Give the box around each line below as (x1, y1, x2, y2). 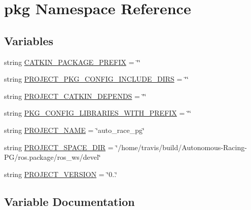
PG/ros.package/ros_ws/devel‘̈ (4, 152, 101, 162)
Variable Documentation (4, 193, 135, 209)
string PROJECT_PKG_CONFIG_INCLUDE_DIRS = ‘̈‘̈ (4, 74, 189, 84)
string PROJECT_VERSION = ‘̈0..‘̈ (4, 168, 117, 179)
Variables (4, 32, 54, 48)
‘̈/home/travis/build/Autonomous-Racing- (116, 142, 247, 152)
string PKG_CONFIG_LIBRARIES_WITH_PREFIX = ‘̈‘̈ (4, 108, 191, 118)
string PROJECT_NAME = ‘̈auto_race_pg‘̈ (4, 124, 145, 135)
